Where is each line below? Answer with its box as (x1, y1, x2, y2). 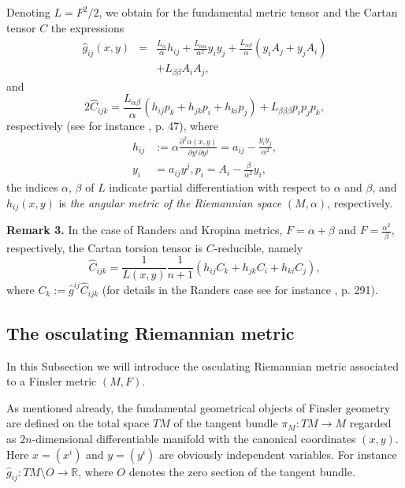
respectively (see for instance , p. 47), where (6, 117, 219, 134)
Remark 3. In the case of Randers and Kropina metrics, (6, 222, 283, 238)
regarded (349, 415, 392, 431)
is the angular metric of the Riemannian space (58, 194, 282, 210)
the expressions (50, 19, 124, 35)
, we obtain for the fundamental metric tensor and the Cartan (98, 4, 398, 20)
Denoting (6, 4, 50, 20)
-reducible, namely (214, 239, 303, 255)
